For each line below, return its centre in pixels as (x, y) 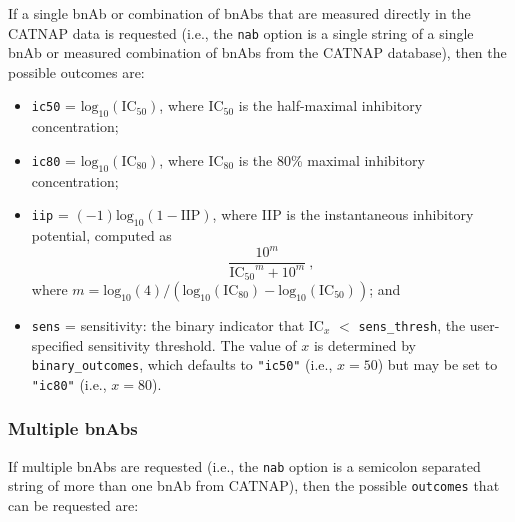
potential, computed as (101, 235)
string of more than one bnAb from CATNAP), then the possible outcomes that (254, 485)
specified (57, 344)
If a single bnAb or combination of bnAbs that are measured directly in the (239, 13)
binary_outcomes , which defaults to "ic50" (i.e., (182, 364)
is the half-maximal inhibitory (330, 105)
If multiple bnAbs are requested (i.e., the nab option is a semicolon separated (244, 465)
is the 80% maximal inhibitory (331, 159)
